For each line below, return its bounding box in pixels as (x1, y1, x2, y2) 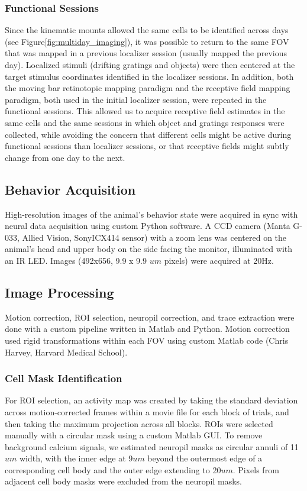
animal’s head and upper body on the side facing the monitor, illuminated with (5, 243, 293, 255)
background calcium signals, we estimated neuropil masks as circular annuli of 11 (5, 440, 299, 453)
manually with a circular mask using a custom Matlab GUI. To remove (5, 429, 263, 441)
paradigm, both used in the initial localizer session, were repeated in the (5, 93, 267, 105)
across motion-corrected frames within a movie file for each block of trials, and (5, 405, 289, 418)
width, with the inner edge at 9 (19, 452, 133, 464)
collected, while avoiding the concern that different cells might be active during (5, 128, 292, 140)
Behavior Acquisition (5, 180, 136, 198)
